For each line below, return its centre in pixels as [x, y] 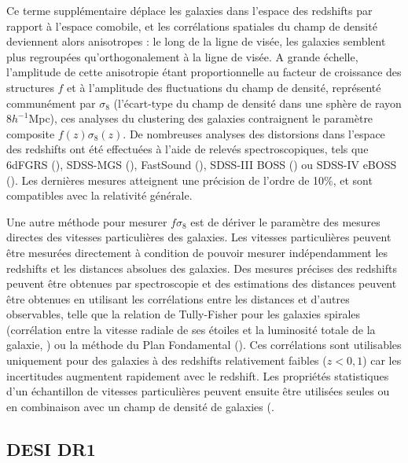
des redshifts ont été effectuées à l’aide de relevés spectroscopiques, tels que [187, 149]
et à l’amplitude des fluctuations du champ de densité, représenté [224, 87]
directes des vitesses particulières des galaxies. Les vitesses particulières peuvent [199, 237]
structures [30, 87]
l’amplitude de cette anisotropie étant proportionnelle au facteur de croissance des [204, 72]
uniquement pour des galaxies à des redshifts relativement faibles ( [167, 360]
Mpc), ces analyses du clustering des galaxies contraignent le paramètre [201, 118]
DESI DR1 [51, 448]
